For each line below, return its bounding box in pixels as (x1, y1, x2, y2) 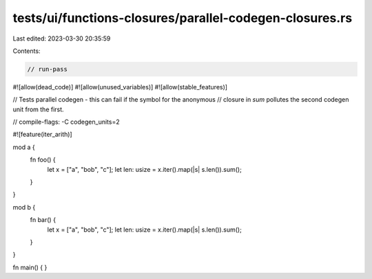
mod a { (12, 143, 35, 151)
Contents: (12, 47, 41, 55)
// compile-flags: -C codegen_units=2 (12, 118, 120, 126)
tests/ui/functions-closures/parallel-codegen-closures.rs (12, 10, 353, 25)
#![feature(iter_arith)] (12, 131, 72, 139)
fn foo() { (30, 155, 56, 164)
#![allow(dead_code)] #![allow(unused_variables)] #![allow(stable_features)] (12, 82, 227, 91)
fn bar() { (30, 216, 56, 224)
